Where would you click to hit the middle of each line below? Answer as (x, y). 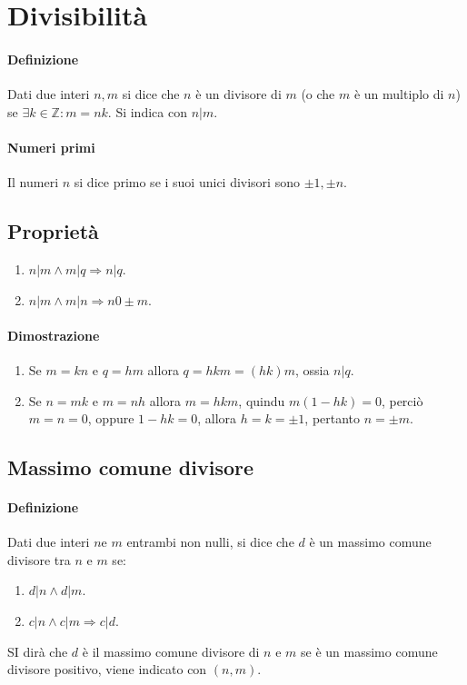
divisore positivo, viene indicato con (107, 669)
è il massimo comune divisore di (171, 651)
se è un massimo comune (369, 651)
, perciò (402, 400)
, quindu (262, 400)
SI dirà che (38, 651)
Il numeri (33, 182)
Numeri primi (51, 147)
